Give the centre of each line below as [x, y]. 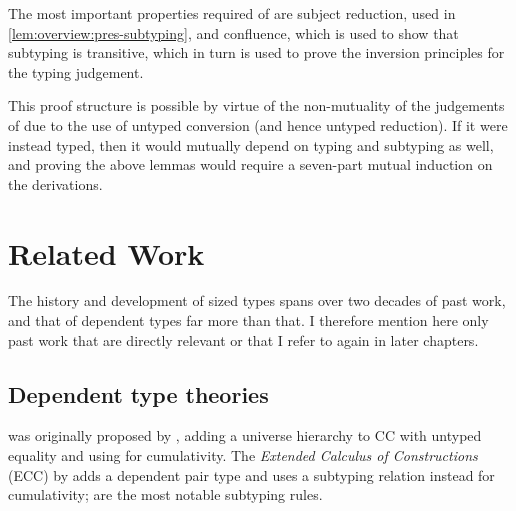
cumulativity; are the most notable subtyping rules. [165, 494]
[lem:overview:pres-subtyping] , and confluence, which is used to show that [233, 32]
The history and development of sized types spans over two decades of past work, [257, 300]
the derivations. [55, 183]
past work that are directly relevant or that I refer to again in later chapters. [243, 339]
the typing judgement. [76, 71]
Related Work [106, 252]
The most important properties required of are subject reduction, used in [232, 13]
